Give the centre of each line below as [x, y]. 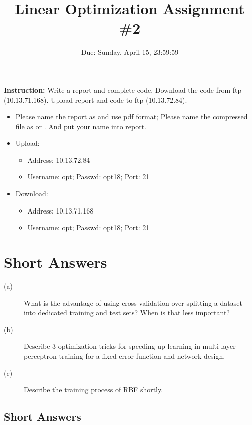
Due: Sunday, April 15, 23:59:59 [130, 52]
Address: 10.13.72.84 [59, 160]
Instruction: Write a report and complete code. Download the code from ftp [123, 89]
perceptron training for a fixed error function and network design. [125, 356]
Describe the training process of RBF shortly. [94, 390]
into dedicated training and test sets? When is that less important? [127, 312]
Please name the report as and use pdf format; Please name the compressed [132, 117]
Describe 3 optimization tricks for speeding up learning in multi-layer [130, 346]
